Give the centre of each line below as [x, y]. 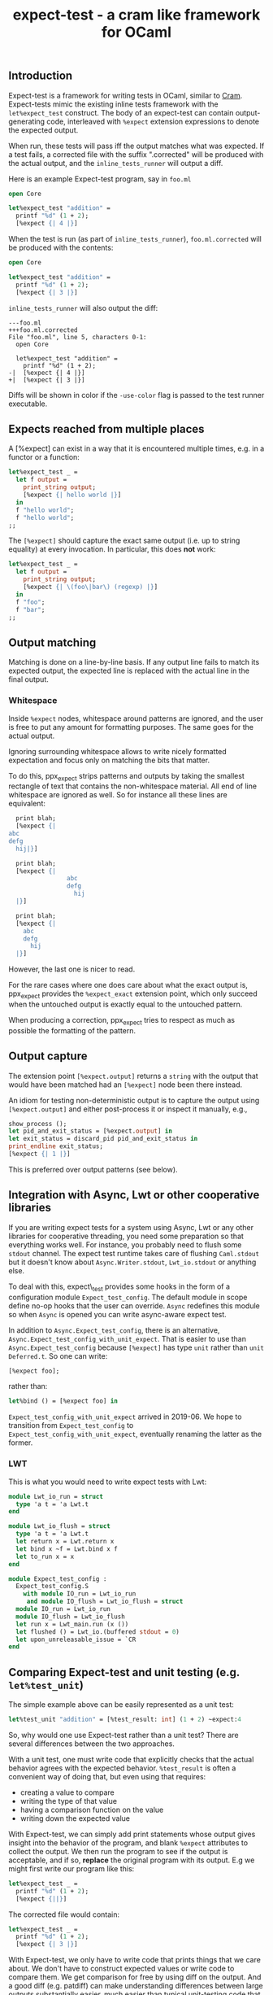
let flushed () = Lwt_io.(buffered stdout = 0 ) [98, 1632]
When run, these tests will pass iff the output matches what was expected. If [136, 146]
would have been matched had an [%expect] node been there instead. [125, 1085]
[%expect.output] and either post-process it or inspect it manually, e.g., [128, 1109]
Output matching [52, 642]
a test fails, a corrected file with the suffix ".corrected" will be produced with [136, 154]
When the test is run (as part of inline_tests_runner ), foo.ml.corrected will [135, 239]
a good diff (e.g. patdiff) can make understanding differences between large [136, 1986]
